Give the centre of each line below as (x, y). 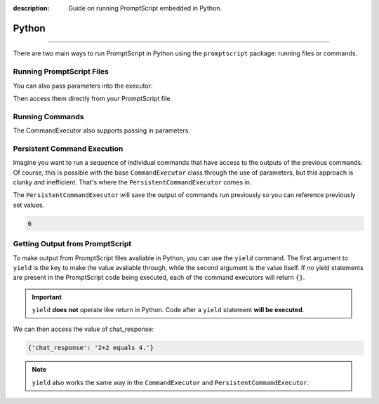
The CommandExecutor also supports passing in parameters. (102, 130)
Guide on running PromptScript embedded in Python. (145, 8)
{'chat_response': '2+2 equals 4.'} (91, 348)
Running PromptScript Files (61, 72)
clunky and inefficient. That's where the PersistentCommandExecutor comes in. (132, 182)
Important (47, 297)
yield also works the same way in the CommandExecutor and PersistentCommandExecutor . (171, 382)
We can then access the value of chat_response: (84, 329)
